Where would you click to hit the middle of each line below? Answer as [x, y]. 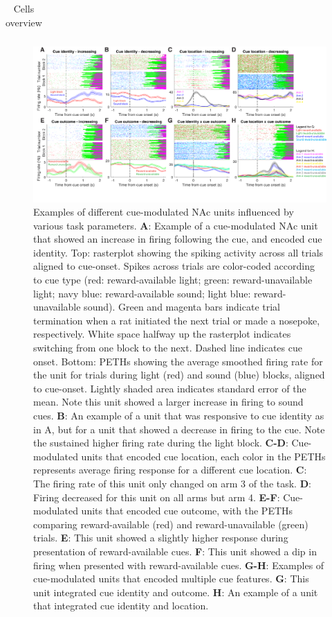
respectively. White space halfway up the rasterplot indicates [162, 334]
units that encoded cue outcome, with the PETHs [187, 511]
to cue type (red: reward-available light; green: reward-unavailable [173, 280]
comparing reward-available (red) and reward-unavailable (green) [171, 524]
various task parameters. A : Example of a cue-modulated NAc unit [176, 225]
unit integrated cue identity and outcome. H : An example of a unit [176, 592]
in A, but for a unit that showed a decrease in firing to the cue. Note [179, 429]
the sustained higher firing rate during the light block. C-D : [161, 443]
